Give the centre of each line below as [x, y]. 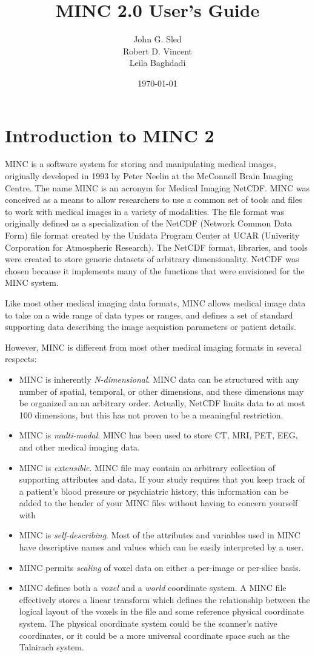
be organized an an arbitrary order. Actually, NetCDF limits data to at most [162, 403]
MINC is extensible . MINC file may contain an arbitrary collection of [147, 467]
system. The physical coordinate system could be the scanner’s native [148, 623]
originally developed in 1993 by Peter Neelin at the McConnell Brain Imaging [149, 176]
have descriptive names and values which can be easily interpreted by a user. [161, 547]
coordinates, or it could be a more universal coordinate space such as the [154, 635]
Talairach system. [51, 647]
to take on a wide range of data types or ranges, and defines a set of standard [149, 315]
